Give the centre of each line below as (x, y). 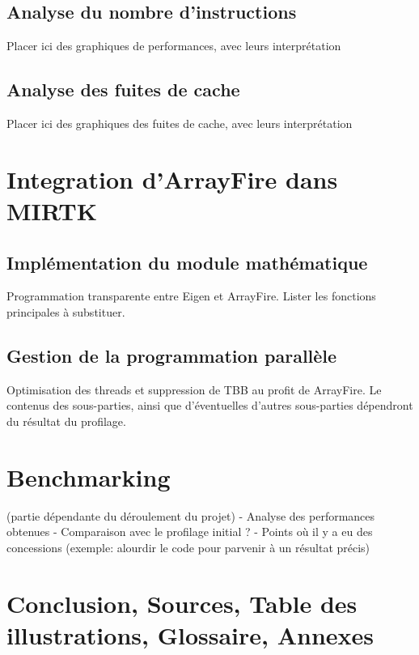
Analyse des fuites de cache (123, 89)
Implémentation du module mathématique (187, 262)
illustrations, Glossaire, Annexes (190, 634)
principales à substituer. (66, 311)
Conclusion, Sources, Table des (182, 603)
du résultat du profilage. (66, 421)
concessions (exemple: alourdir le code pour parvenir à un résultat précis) (188, 547)
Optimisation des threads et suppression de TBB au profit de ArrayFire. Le (194, 389)
